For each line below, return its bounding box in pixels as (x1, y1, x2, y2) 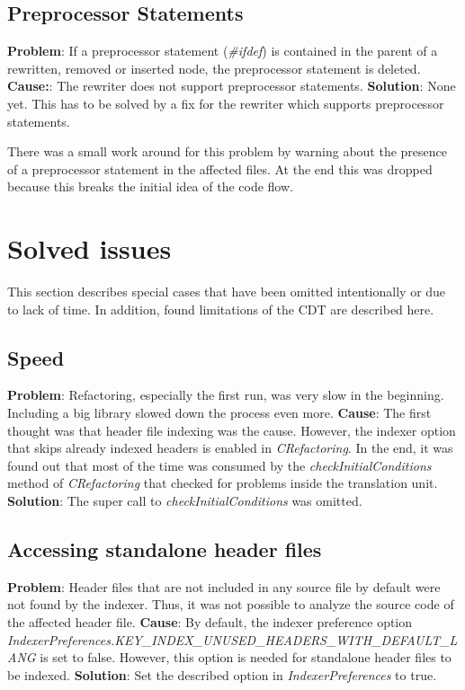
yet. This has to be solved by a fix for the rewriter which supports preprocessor (7, 93, 444, 112)
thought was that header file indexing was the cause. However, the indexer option (7, 420, 456, 439)
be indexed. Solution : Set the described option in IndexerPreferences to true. (7, 665, 437, 684)
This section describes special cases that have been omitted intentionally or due (7, 282, 446, 301)
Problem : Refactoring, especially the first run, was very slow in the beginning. (7, 385, 444, 404)
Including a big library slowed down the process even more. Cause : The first (7, 403, 432, 422)
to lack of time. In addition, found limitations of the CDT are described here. (7, 299, 434, 318)
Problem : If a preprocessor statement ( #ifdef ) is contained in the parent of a (7, 41, 438, 60)
